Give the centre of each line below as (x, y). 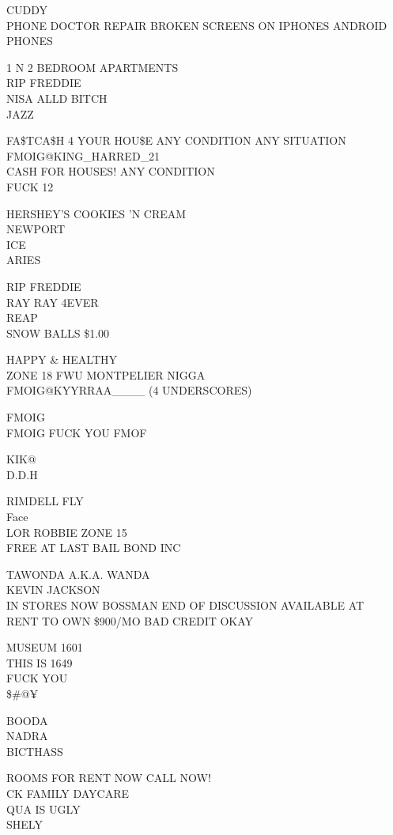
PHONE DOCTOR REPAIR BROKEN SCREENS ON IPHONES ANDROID (197, 25)
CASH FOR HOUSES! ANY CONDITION (111, 171)
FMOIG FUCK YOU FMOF (77, 432)
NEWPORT (36, 229)
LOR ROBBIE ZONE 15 (67, 532)
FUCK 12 (30, 186)
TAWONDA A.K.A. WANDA (78, 574)
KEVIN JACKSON (53, 589)
